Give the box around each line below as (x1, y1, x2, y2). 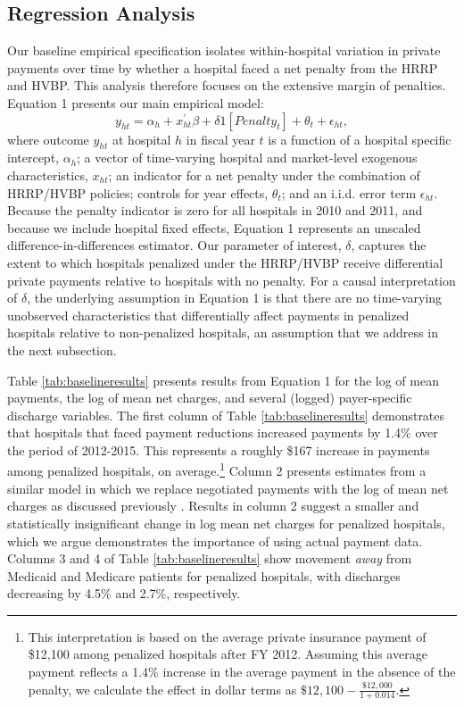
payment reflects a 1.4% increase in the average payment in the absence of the (28, 662, 456, 681)
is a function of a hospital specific (268, 129, 452, 148)
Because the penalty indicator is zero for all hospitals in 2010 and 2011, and (7, 201, 423, 220)
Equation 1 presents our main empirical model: (7, 93, 264, 112)
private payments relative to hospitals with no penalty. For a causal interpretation (7, 270, 456, 289)
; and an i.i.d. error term (281, 183, 417, 202)
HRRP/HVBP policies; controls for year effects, (7, 183, 269, 202)
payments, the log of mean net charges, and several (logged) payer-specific (7, 388, 412, 407)
